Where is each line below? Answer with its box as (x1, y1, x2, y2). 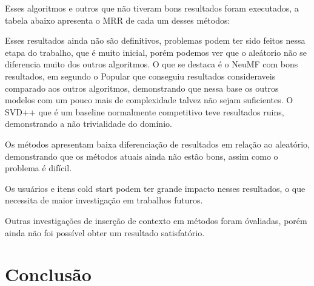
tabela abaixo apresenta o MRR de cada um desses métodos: (5, 13, 230, 26)
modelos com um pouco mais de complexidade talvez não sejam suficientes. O (5, 94, 293, 106)
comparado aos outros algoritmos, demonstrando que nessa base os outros (5, 81, 279, 94)
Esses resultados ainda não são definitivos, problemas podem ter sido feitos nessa (5, 34, 306, 47)
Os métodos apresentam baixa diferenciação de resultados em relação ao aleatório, (5, 137, 310, 150)
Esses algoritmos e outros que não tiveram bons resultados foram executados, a (5, 2, 299, 14)
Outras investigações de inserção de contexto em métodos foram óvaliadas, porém (5, 214, 307, 226)
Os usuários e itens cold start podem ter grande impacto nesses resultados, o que (5, 182, 306, 194)
